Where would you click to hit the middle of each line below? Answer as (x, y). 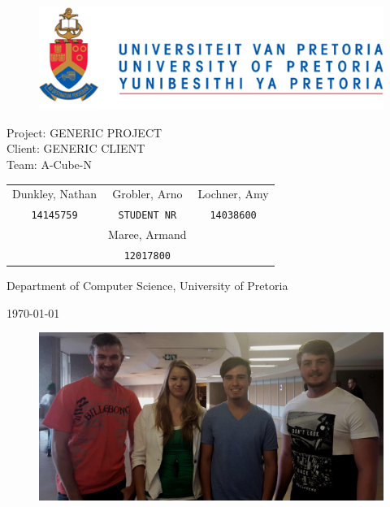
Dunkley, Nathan (55, 194)
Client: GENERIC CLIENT (76, 148)
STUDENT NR (147, 216)
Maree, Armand (147, 234)
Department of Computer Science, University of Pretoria (147, 286)
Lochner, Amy (233, 194)
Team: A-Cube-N (49, 164)
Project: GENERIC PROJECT (84, 132)
